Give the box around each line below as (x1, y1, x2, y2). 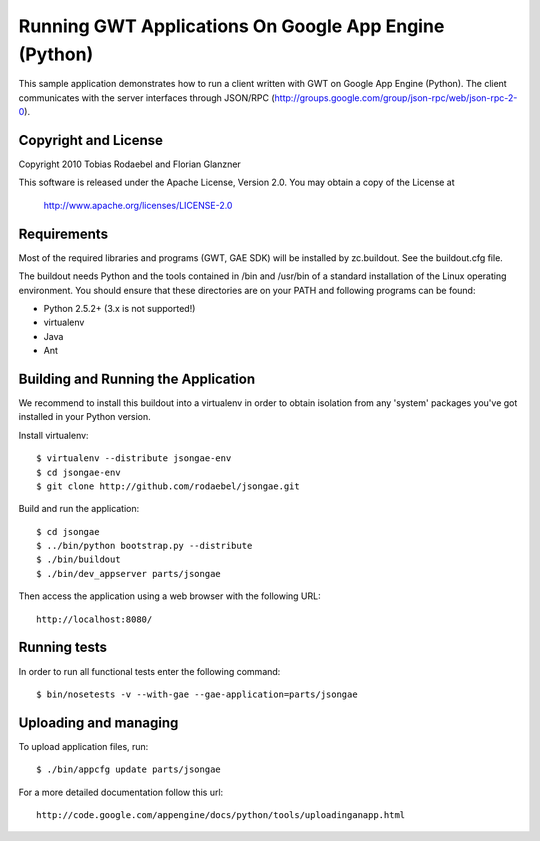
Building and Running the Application (18, 370, 256, 387)
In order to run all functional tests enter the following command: (18, 665, 281, 677)
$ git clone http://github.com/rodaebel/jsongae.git (36, 480, 300, 492)
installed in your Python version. (18, 411, 152, 423)
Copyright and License (18, 131, 164, 149)
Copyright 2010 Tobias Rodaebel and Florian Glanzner (18, 158, 242, 170)
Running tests (18, 639, 108, 656)
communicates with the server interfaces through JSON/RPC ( (18, 91, 275, 104)
